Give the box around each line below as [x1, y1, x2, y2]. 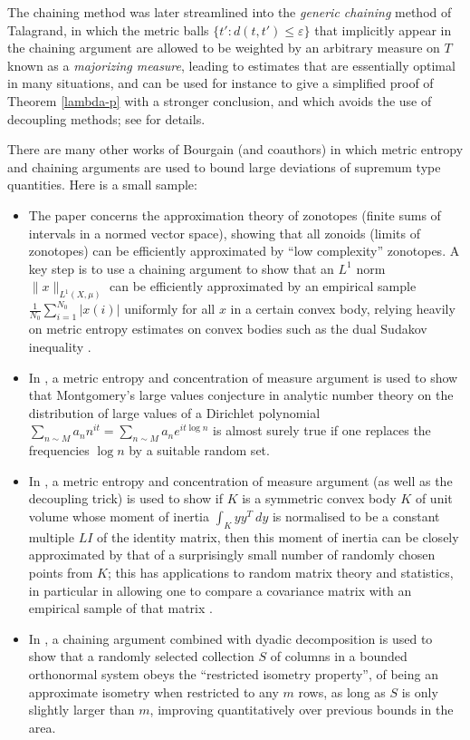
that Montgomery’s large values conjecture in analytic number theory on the [28, 385, 454, 404]
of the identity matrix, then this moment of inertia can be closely [97, 527, 459, 546]
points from [28, 562, 93, 581]
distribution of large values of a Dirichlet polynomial [28, 403, 321, 422]
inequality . [28, 337, 91, 355]
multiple [28, 527, 74, 546]
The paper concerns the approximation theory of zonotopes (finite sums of [28, 205, 441, 224]
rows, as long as [298, 682, 386, 701]
